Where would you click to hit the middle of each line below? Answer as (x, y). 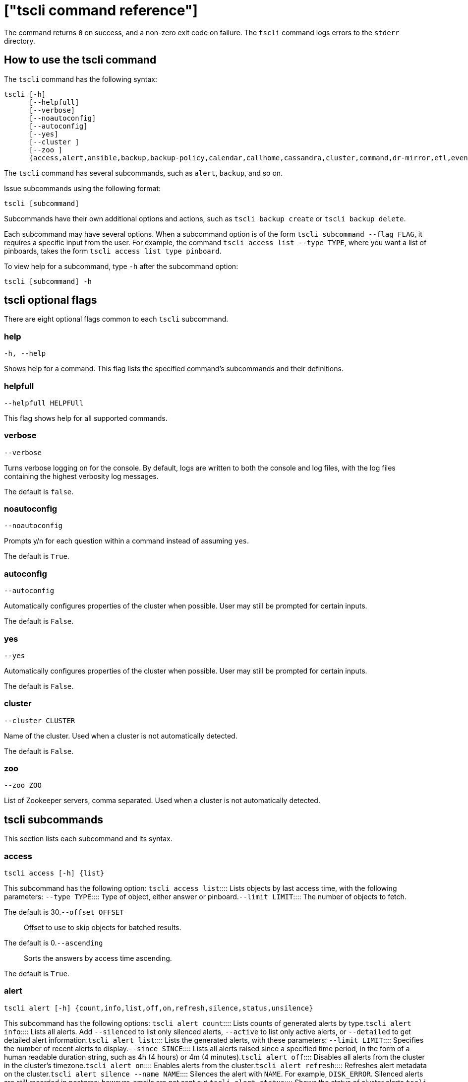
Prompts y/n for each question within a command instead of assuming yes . (127, 541)
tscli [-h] (25, 94)
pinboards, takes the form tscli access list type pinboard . (113, 251)
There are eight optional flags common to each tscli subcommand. (116, 319)
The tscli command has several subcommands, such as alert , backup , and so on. (144, 173)
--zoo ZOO (23, 785)
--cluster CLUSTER (40, 720)
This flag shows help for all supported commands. (86, 418)
